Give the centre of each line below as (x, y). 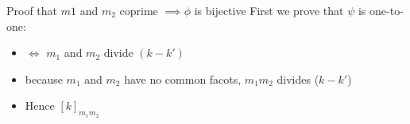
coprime (139, 10)
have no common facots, (183, 79)
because (44, 79)
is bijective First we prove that (269, 10)
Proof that (32, 10)
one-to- (387, 10)
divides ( (298, 79)
